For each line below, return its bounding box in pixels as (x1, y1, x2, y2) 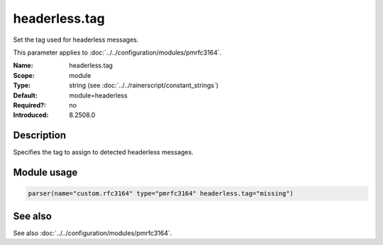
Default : (13, 91, 38, 99)
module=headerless (69, 91, 128, 99)
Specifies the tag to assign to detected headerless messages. (13, 148, 194, 156)
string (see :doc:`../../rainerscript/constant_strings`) (69, 81, 219, 90)
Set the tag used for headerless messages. (13, 35, 139, 44)
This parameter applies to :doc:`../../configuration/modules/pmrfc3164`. (13, 48, 222, 57)
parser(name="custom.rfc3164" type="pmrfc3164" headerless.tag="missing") (28, 190, 294, 198)
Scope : (13, 71, 35, 79)
